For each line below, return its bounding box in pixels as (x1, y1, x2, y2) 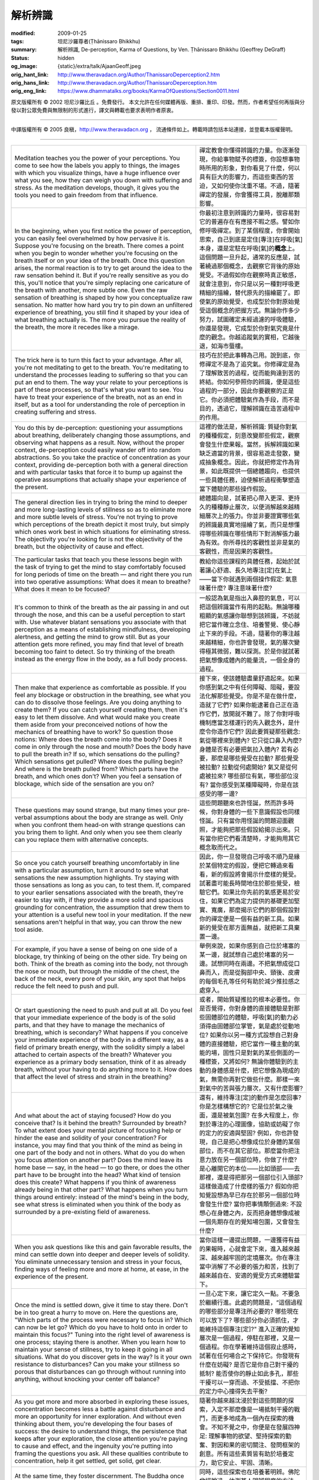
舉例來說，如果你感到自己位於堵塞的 (199, 941, 301, 950)
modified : (11, 30, 35, 37)
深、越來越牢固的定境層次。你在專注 (199, 1253, 301, 1262)
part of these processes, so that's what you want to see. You (14, 385, 184, 394)
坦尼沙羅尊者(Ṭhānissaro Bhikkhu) (57, 37, 141, 44)
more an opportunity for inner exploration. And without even (14, 1412, 182, 1420)
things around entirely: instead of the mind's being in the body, (14, 1193, 189, 1201)
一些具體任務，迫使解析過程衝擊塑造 (199, 475, 301, 484)
